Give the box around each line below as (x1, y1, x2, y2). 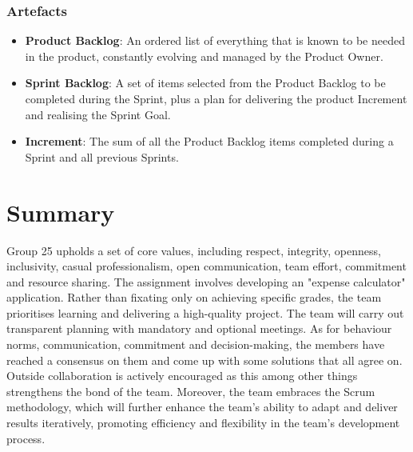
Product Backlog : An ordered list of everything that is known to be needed (25, 32, 405, 49)
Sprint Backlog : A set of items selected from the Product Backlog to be (25, 74, 386, 91)
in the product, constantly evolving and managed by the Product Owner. (25, 47, 383, 64)
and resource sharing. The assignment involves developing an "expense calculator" (6, 273, 406, 290)
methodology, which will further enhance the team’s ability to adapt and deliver (6, 398, 398, 415)
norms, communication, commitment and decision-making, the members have (6, 336, 385, 353)
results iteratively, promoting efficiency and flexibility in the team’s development (6, 414, 400, 431)
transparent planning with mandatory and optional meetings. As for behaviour (6, 320, 392, 337)
